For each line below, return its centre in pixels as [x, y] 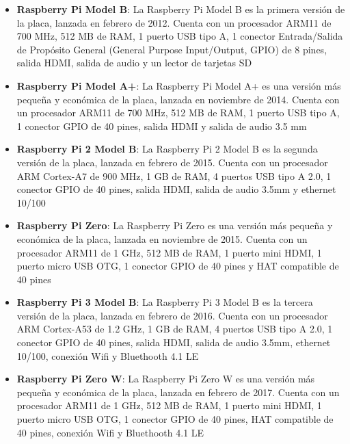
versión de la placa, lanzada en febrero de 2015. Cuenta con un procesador [172, 162]
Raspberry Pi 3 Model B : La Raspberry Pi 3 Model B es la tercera [165, 302]
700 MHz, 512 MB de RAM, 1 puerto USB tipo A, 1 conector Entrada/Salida [180, 36]
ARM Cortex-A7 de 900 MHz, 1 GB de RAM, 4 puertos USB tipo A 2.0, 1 [174, 175]
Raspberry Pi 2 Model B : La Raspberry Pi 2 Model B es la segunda [167, 149]
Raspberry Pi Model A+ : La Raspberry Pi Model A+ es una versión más [179, 85]
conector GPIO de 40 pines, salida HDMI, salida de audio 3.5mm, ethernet [174, 342]
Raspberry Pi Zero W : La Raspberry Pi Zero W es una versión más [166, 379]
